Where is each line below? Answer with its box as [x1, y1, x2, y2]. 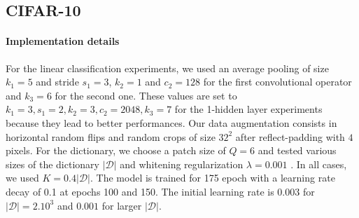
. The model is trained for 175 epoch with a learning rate [90, 170, 335, 185]
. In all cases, [290, 156, 347, 171]
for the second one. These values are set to [55, 88, 237, 102]
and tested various [258, 143, 337, 158]
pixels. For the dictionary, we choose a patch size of [6, 143, 226, 158]
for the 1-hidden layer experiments [174, 102, 323, 116]
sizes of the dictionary [6, 156, 99, 171]
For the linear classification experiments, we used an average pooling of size [6, 60, 329, 75]
